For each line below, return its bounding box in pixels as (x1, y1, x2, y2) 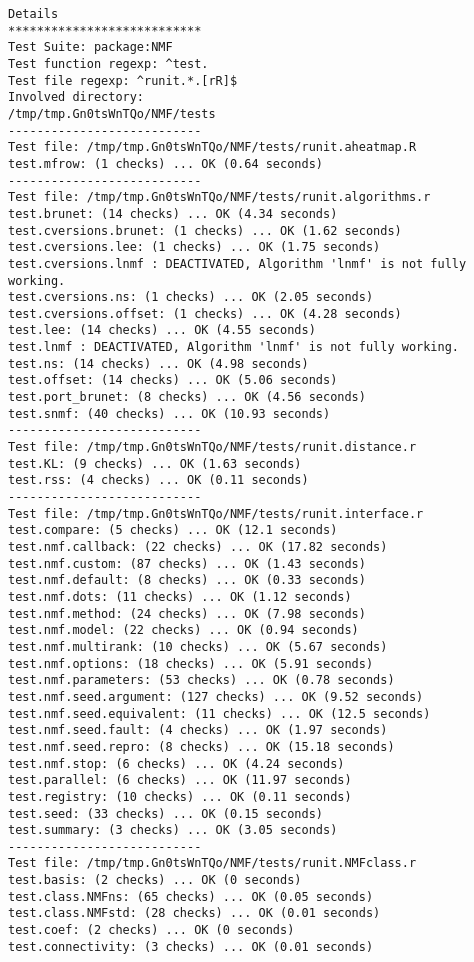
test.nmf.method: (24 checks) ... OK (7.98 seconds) (8, 606, 366, 621)
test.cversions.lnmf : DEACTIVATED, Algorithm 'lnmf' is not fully (8, 256, 467, 271)
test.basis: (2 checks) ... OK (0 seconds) (8, 873, 302, 888)
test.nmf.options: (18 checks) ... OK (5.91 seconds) (8, 656, 374, 671)
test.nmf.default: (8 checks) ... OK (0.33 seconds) (8, 573, 366, 588)
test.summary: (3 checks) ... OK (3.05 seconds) (8, 823, 338, 838)
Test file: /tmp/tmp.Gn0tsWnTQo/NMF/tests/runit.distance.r (8, 440, 417, 455)
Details (8, 7, 59, 21)
